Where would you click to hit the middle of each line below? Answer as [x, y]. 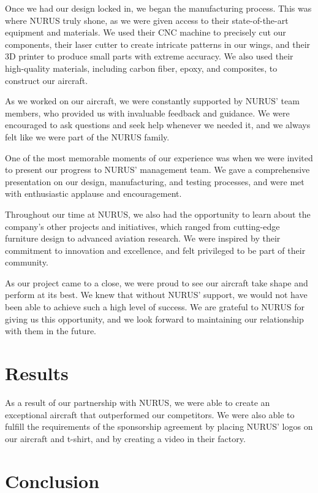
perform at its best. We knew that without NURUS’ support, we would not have [156, 295]
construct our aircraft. [47, 80]
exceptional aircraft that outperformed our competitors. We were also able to [150, 414]
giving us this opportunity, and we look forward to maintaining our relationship [154, 319]
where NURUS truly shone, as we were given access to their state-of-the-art [147, 20]
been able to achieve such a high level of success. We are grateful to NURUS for [155, 307]
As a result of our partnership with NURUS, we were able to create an [138, 402]
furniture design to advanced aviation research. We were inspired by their [143, 238]
